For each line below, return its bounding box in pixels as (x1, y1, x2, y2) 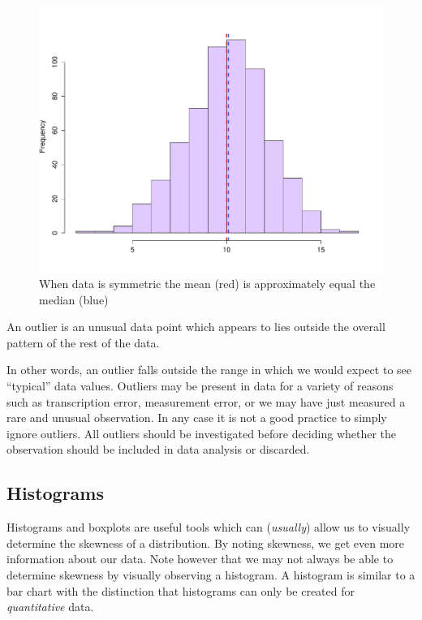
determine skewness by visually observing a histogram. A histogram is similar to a (6, 566, 416, 583)
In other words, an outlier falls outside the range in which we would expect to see (6, 361, 411, 378)
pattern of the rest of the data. (6, 334, 160, 351)
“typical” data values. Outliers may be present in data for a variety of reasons (6, 377, 394, 394)
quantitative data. (6, 598, 94, 615)
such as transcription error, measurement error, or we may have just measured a (6, 393, 406, 410)
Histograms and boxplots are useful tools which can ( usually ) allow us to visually (6, 519, 411, 536)
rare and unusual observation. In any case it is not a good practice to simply (6, 409, 387, 426)
